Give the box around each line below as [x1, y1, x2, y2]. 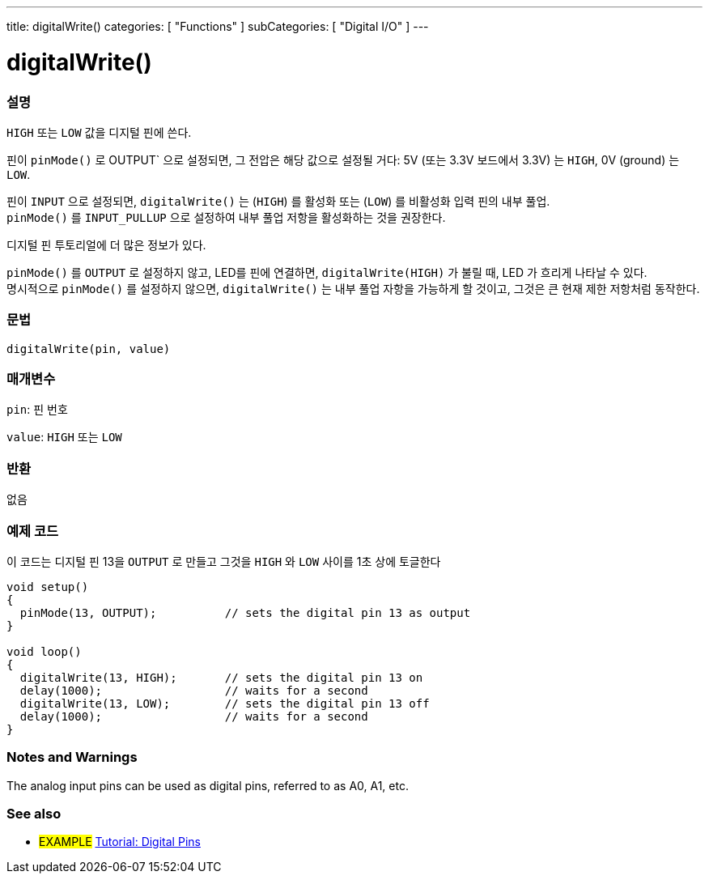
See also [6, 806, 62, 822]
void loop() [6, 644, 82, 658]
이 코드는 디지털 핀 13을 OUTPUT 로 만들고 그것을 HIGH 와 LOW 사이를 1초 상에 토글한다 [6, 554, 441, 568]
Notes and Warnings [6, 749, 138, 766]
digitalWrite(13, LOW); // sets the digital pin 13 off [19, 696, 430, 710]
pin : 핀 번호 [6, 402, 68, 417]
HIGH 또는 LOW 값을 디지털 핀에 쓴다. [6, 125, 192, 139]
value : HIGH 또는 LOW [6, 430, 122, 444]
